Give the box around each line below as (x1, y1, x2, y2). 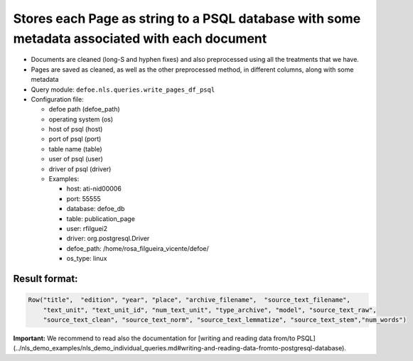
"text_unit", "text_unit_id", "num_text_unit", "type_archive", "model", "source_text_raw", (43, 306, 377, 314)
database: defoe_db (66, 205, 125, 213)
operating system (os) (48, 114, 114, 124)
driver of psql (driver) (48, 164, 112, 173)
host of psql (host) (48, 125, 103, 134)
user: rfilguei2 (66, 224, 108, 232)
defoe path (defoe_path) (48, 105, 120, 114)
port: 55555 (66, 194, 101, 203)
